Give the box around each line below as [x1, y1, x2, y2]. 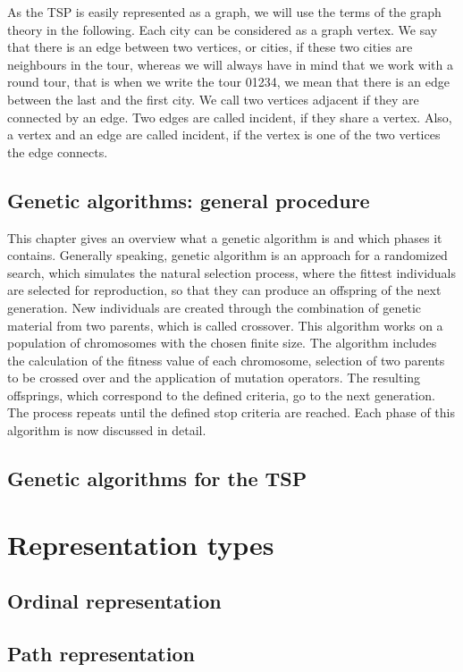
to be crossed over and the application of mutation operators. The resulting [7, 368, 421, 387]
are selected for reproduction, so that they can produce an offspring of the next [7, 281, 442, 299]
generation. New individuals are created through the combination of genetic [7, 298, 422, 316]
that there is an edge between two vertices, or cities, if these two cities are [7, 38, 413, 56]
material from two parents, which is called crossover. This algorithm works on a [7, 315, 443, 334]
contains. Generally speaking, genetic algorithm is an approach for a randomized [7, 246, 448, 265]
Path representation [7, 640, 195, 667]
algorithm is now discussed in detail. [7, 421, 206, 440]
